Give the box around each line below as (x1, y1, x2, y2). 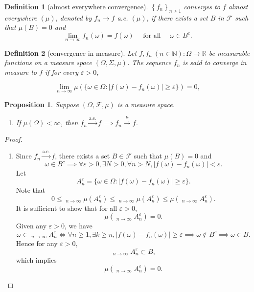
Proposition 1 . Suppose (4, 99, 79, 109)
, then (60, 117, 78, 128)
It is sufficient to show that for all (16, 202, 117, 213)
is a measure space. (117, 99, 175, 109)
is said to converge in (183, 57, 247, 67)
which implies (16, 255, 57, 265)
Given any (16, 221, 47, 231)
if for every (45, 67, 78, 77)
